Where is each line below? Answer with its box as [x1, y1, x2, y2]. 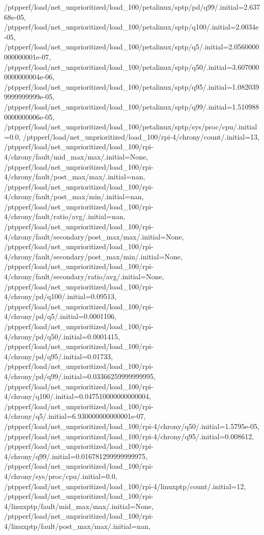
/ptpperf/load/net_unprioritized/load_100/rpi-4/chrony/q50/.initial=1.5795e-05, [4, 420, 259, 431]
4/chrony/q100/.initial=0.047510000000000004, [4, 391, 151, 402]
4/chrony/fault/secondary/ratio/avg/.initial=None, [4, 271, 164, 282]
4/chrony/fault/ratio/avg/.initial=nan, [4, 211, 126, 222]
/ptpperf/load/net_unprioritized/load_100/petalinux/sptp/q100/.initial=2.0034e [4, 21, 259, 32]
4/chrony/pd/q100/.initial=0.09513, [4, 291, 116, 302]
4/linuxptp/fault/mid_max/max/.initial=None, [4, 500, 154, 511]
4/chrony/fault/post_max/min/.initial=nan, [4, 191, 144, 202]
